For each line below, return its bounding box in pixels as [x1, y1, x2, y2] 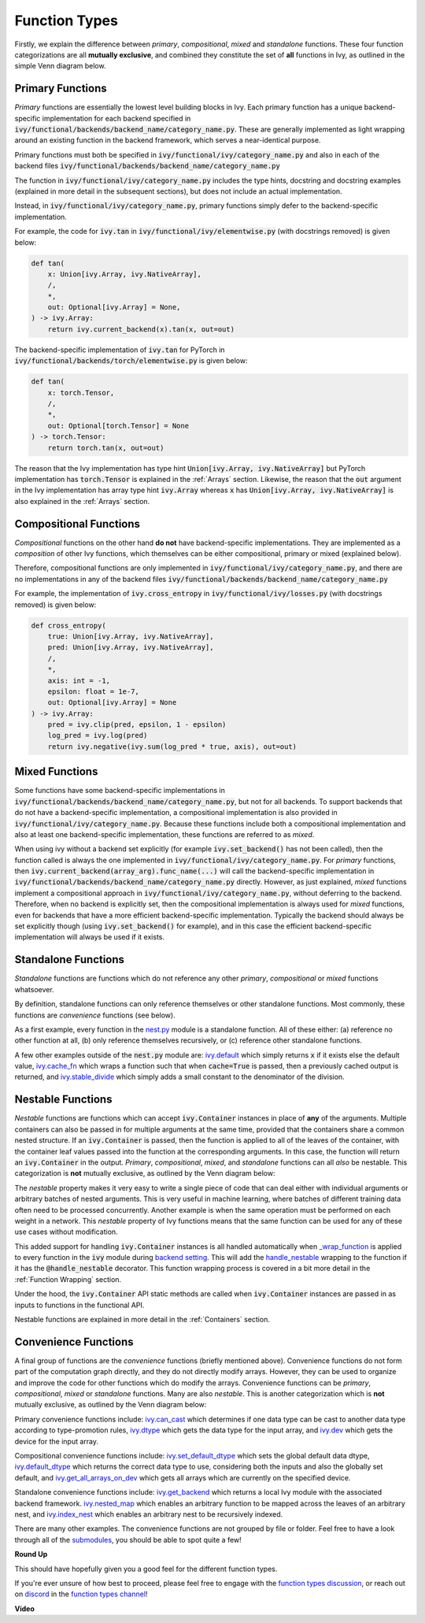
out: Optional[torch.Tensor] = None [47, 421, 189, 430]
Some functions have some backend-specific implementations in [14, 786, 226, 795]
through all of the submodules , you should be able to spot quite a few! [14, 1535, 242, 1544]
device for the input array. [14, 1436, 98, 1446]
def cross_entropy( [31, 621, 106, 630]
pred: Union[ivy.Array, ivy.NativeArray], [47, 643, 214, 652]
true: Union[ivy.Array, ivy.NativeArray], [47, 632, 214, 641]
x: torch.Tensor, [47, 388, 115, 397]
